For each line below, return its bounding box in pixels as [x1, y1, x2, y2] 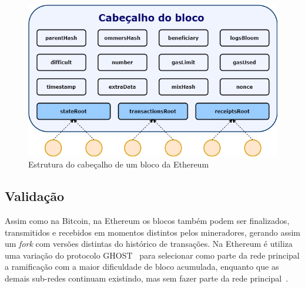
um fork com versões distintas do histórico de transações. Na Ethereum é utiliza [5, 237, 293, 250]
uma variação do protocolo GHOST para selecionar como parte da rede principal [5, 249, 300, 261]
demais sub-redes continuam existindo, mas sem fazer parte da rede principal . [5, 272, 289, 284]
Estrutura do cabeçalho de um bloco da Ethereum [28, 158, 209, 170]
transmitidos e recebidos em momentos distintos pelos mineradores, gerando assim [5, 226, 300, 238]
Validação [5, 187, 65, 205]
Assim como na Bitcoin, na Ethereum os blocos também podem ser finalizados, [5, 215, 290, 227]
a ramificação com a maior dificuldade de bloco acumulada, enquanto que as [5, 260, 279, 273]
